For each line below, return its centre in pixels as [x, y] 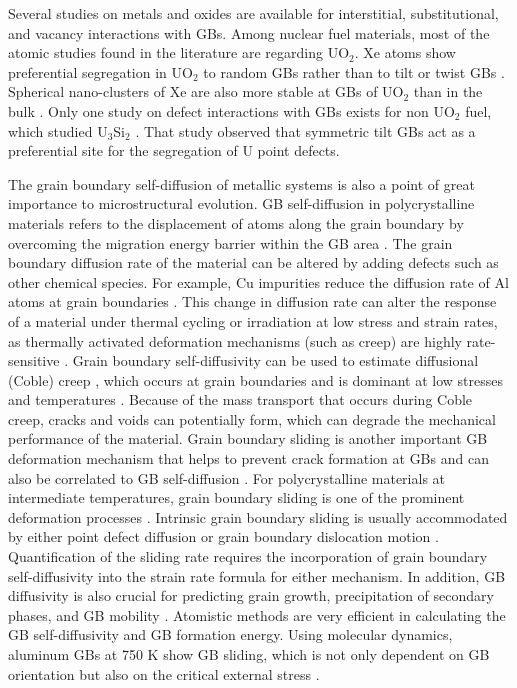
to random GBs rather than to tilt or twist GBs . [354, 71]
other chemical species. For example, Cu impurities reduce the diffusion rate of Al [258, 281]
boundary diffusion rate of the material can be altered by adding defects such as [253, 262]
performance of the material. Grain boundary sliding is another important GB [248, 438]
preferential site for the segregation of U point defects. [174, 150]
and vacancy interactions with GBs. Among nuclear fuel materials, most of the [249, 32]
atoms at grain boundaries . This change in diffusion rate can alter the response [252, 301]
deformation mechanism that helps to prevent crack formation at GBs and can [248, 458]
